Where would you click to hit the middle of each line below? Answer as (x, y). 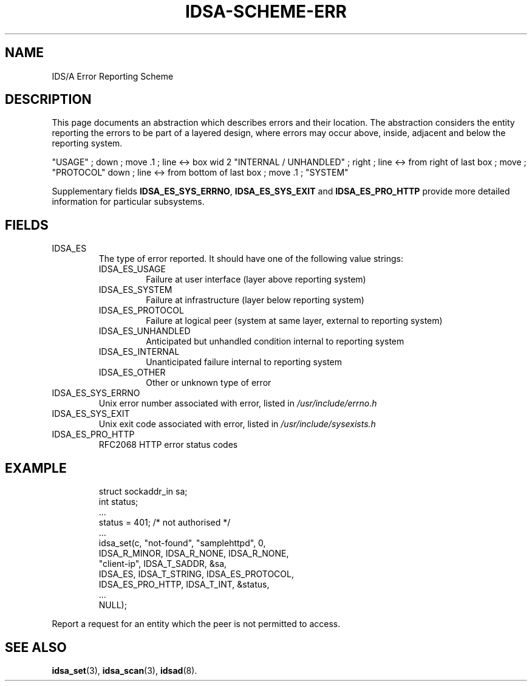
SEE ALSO (36, 647)
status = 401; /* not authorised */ (165, 523)
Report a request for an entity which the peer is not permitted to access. (196, 624)
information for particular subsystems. (128, 202)
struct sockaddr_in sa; (143, 492)
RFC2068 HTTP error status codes (168, 445)
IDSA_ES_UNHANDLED (145, 331)
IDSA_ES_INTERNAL (139, 352)
